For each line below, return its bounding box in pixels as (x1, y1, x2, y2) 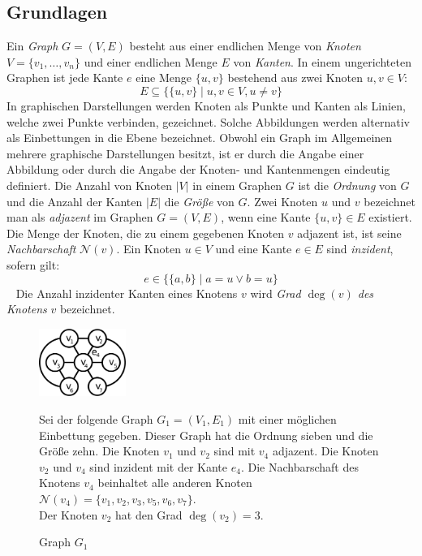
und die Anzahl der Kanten (6, 192, 143, 209)
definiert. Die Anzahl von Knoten (6, 176, 173, 193)
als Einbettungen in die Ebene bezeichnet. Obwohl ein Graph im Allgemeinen (6, 129, 393, 146)
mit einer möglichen (238, 410, 337, 427)
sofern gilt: (6, 256, 60, 273)
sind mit (213, 442, 256, 459)
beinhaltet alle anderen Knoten (97, 474, 252, 491)
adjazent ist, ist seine (297, 224, 402, 241)
